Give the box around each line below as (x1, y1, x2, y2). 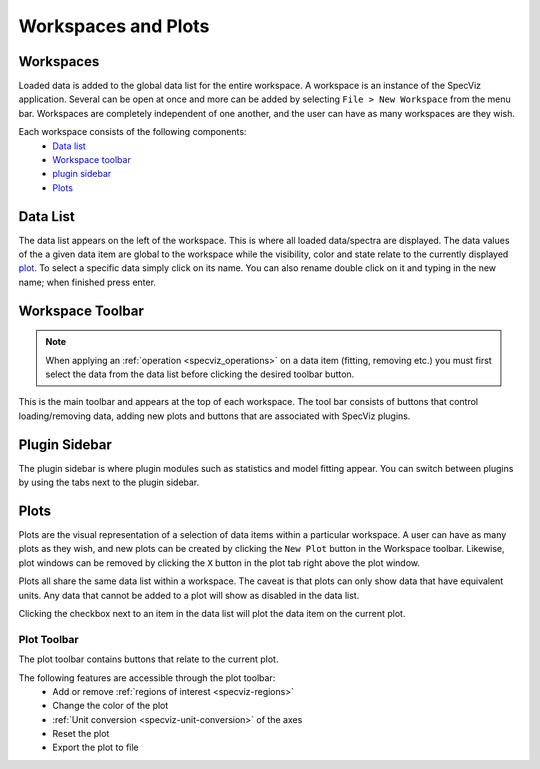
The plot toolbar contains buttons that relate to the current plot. (18, 653, 279, 665)
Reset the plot (52, 728, 110, 740)
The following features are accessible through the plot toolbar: (18, 671, 276, 684)
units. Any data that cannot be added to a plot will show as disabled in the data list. (18, 589, 360, 601)
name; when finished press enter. (18, 276, 157, 288)
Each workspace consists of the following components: (18, 126, 247, 138)
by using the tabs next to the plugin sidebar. (18, 476, 200, 489)
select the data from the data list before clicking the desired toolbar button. (45, 368, 355, 380)
